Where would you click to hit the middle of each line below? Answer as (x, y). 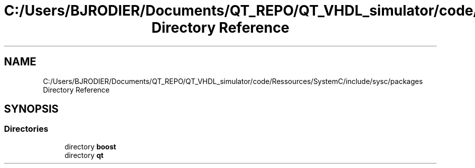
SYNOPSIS (31, 109)
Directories (26, 129)
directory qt (84, 155)
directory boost (90, 146)
